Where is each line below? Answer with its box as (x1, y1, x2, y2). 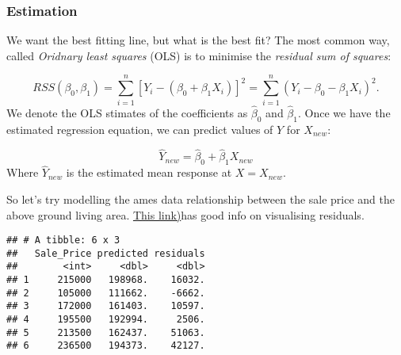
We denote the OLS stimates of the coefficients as (6, 104, 248, 120)
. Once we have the (297, 104, 391, 120)
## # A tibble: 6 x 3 (6, 235, 120, 246)
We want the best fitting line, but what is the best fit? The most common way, (6, 32, 390, 48)
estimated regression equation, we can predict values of (6, 120, 273, 137)
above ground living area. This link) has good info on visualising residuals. (6, 206, 365, 223)
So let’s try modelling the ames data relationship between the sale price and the (6, 190, 395, 207)
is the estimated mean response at (66, 164, 232, 181)
